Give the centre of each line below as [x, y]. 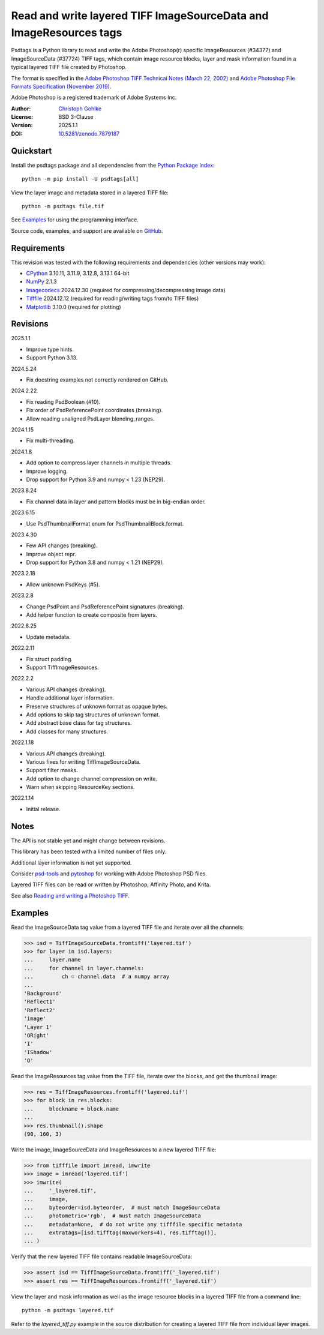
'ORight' [37, 1035]
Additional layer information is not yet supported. [71, 862]
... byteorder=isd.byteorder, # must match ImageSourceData [122, 1207]
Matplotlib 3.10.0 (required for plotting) [73, 307]
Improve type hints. [50, 349]
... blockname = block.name [71, 1109]
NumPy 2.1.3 [41, 281]
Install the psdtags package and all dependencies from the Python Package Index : [113, 165]
